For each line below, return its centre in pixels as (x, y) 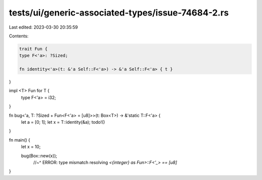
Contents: (19, 36)
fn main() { (20, 140)
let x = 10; (31, 147)
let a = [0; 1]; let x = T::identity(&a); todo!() (63, 122)
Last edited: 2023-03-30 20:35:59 (43, 27)
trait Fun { (33, 49)
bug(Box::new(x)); (39, 156)
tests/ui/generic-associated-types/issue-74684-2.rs (119, 13)
